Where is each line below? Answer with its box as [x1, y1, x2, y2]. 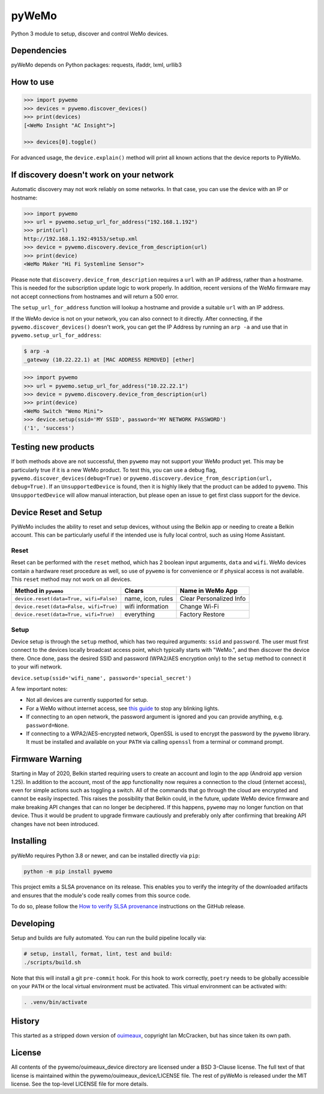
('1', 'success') [23, 424, 75, 431]
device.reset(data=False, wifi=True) [14, 603, 118, 610]
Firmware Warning [11, 754, 82, 764]
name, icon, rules [124, 595, 173, 603]
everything [124, 610, 155, 619]
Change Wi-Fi [179, 603, 219, 611]
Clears [124, 586, 144, 595]
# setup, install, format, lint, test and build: [23, 950, 173, 958]
